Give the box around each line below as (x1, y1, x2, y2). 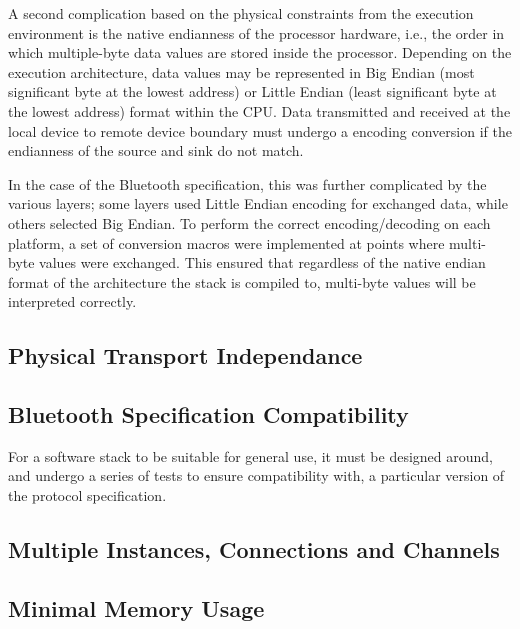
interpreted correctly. (8, 291, 137, 312)
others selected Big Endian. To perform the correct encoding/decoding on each (8, 212, 491, 233)
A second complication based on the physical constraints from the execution (8, 3, 474, 23)
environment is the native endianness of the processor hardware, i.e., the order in (8, 22, 505, 43)
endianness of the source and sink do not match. (8, 140, 304, 161)
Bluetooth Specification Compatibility (8, 399, 409, 430)
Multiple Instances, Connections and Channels (8, 534, 500, 565)
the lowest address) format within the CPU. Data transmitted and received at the (8, 100, 511, 121)
